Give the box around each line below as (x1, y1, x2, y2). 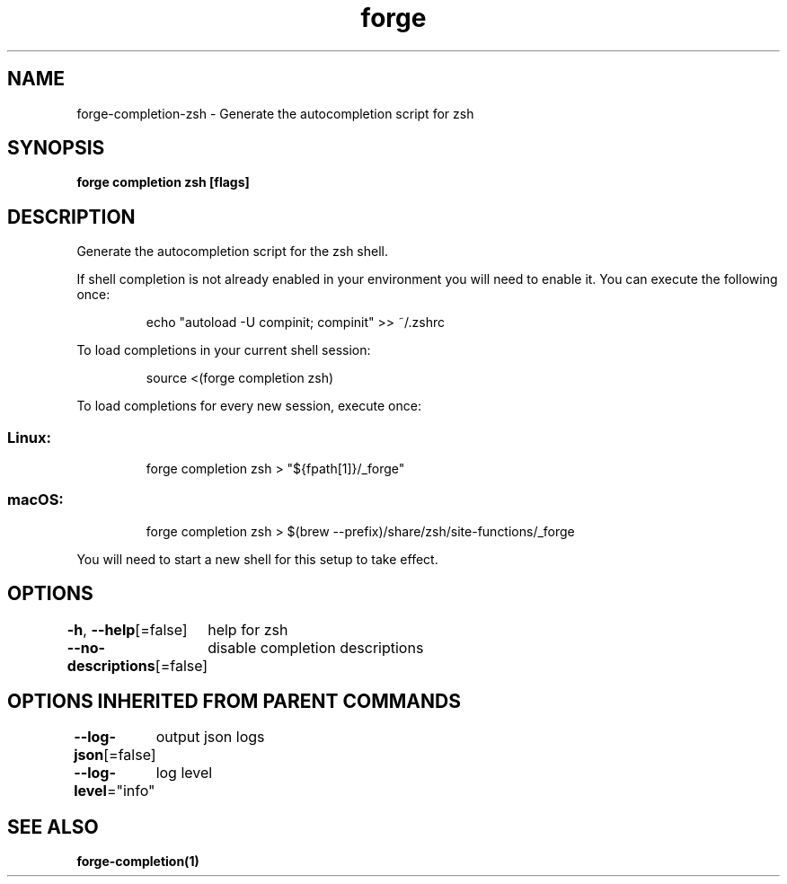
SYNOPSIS (7, 137, 105, 160)
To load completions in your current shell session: (76, 342, 371, 358)
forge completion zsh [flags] (76, 174, 250, 190)
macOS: (7, 491, 64, 509)
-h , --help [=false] (66, 620, 188, 639)
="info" (106, 782, 155, 800)
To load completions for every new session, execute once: (76, 398, 421, 414)
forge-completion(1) (76, 853, 199, 870)
